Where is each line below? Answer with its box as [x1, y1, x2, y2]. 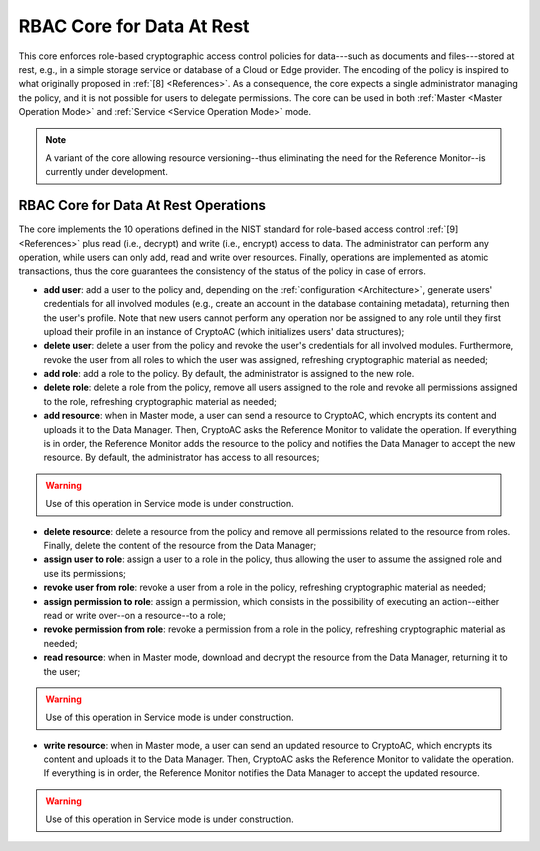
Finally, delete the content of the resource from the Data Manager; [43, 540, 317, 551]
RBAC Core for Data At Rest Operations [18, 197, 267, 214]
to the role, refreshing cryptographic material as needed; [43, 395, 277, 407]
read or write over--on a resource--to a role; [43, 609, 227, 621]
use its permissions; [43, 567, 127, 579]
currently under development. [45, 166, 169, 178]
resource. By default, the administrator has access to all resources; [43, 451, 320, 464]
